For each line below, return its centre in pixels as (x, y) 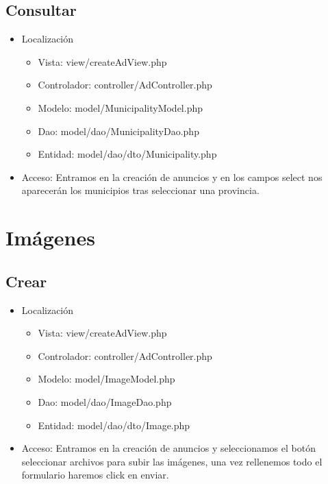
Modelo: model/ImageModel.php (106, 379)
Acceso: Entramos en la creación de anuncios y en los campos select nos (172, 177)
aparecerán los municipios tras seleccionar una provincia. (140, 190)
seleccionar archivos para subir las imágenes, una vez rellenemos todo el (172, 461)
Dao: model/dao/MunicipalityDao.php (118, 131)
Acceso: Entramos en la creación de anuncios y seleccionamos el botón (168, 448)
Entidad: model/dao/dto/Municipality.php (127, 154)
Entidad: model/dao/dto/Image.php (114, 425)
